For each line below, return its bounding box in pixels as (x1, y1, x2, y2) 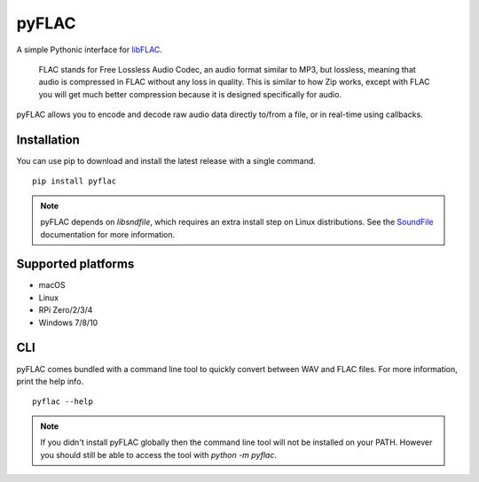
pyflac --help (32, 397, 93, 407)
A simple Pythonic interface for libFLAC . (16, 44, 163, 55)
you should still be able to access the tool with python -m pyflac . (40, 449, 277, 460)
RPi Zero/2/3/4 (38, 305, 93, 315)
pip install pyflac (32, 176, 117, 186)
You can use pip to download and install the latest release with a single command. (16, 156, 317, 167)
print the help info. (16, 376, 84, 386)
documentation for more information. (40, 229, 176, 239)
